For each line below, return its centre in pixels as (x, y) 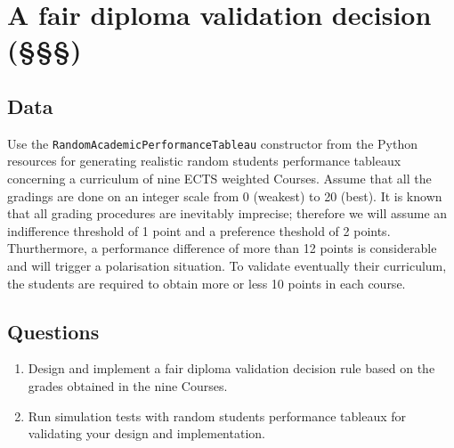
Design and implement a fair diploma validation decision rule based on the (231, 368)
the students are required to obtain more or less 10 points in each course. (207, 283)
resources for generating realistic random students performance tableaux (204, 161)
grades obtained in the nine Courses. (128, 385)
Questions (53, 331)
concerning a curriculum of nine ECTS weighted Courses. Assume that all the (219, 179)
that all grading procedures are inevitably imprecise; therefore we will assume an (227, 213)
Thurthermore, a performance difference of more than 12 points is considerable (222, 248)
